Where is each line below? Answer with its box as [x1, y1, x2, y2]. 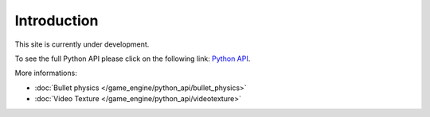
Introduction [14, 12, 99, 29]
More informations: [14, 68, 77, 78]
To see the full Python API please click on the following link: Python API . [14, 54, 251, 63]
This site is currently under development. [14, 40, 150, 49]
